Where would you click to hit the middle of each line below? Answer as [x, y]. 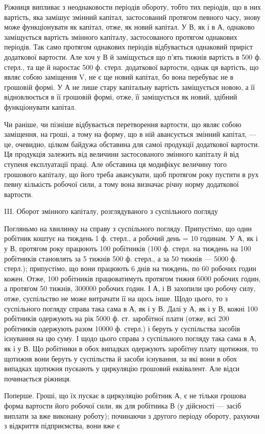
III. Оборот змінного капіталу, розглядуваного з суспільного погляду [111, 211]
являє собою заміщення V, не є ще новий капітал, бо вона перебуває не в [119, 77]
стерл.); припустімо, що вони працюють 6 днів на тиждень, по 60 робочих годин [130, 268]
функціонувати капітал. [40, 106]
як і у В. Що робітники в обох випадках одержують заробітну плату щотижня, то [131, 348]
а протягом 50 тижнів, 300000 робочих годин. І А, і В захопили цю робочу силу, [130, 288]
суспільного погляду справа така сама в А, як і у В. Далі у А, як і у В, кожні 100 [131, 308]
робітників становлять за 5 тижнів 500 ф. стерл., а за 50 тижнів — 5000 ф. [121, 258]
